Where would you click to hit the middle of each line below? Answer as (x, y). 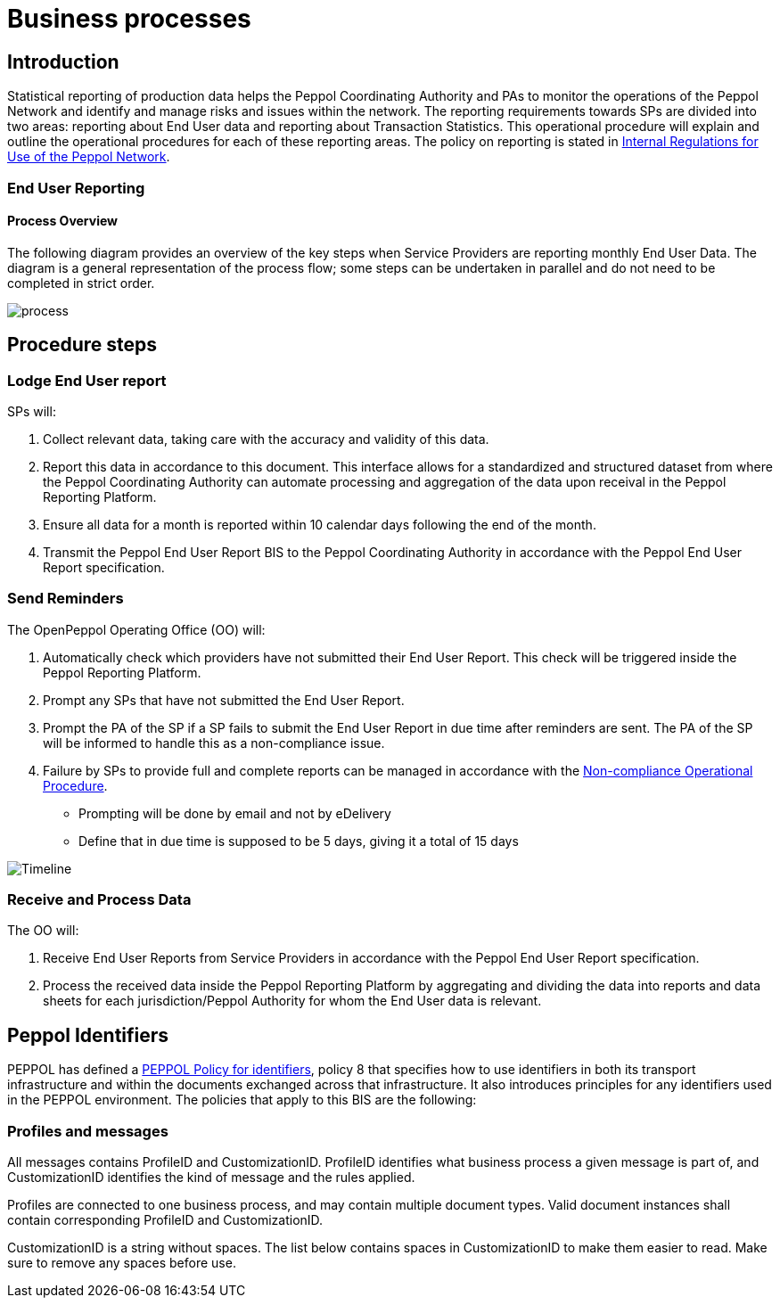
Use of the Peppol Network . (89, 157)
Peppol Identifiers (88, 1035)
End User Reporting (76, 188)
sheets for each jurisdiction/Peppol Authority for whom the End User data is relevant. (292, 1001)
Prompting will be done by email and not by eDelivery (235, 813)
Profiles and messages (88, 1131)
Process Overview (63, 221)
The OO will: (43, 931)
